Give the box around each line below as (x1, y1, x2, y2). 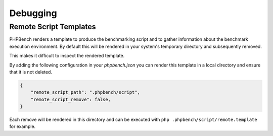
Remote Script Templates (9, 22, 96, 31)
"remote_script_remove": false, (30, 96, 111, 102)
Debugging (9, 8, 58, 19)
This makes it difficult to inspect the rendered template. (9, 53, 125, 59)
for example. (9, 123, 36, 129)
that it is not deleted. (9, 69, 53, 75)
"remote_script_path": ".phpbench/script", (30, 90, 140, 95)
